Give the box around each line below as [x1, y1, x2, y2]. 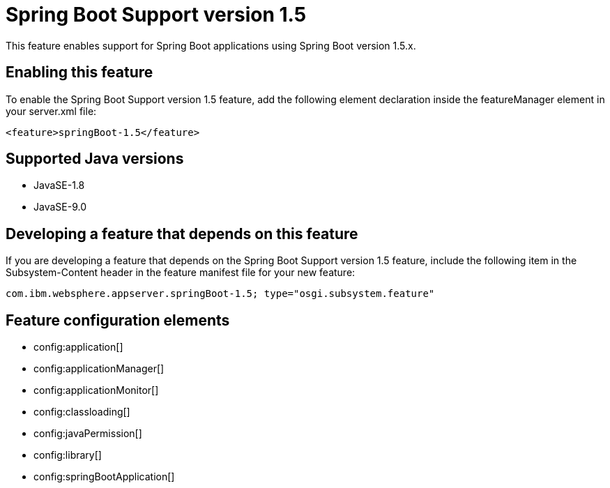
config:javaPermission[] [33, 427, 142, 440]
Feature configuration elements [6, 311, 230, 329]
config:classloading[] [33, 406, 130, 418]
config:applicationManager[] [33, 363, 165, 375]
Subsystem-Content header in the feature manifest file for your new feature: [6, 266, 356, 279]
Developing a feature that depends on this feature [6, 224, 358, 243]
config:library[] [33, 449, 102, 462]
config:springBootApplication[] [33, 471, 175, 483]
